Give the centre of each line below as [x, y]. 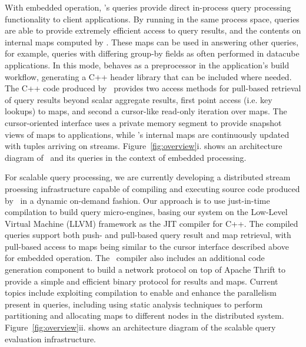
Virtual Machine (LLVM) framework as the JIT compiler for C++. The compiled [152, 223]
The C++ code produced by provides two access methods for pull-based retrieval [153, 88]
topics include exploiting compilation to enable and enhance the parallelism [141, 293]
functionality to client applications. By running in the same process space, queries [152, 19]
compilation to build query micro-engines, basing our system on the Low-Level [146, 212]
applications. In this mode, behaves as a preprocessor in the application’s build [147, 65]
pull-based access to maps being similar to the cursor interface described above [147, 246]
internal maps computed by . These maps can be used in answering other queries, [152, 42]
